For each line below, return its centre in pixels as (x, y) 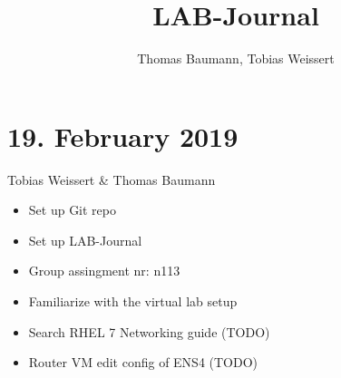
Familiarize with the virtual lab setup (133, 301)
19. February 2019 (123, 136)
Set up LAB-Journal (85, 240)
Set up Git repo (73, 210)
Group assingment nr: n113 (104, 271)
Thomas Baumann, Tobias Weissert (236, 58)
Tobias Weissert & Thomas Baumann (112, 179)
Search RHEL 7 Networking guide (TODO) (149, 331)
